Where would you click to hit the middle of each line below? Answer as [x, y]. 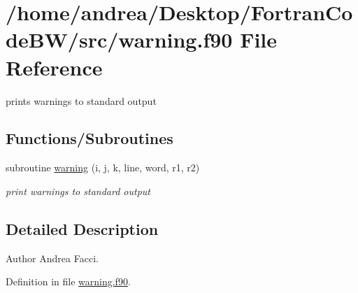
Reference [54, 67]
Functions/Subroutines [89, 138]
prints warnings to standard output [81, 100]
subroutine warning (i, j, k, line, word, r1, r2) [103, 167]
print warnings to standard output [78, 191]
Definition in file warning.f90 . [68, 281]
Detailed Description [82, 228]
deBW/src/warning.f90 [119, 40]
